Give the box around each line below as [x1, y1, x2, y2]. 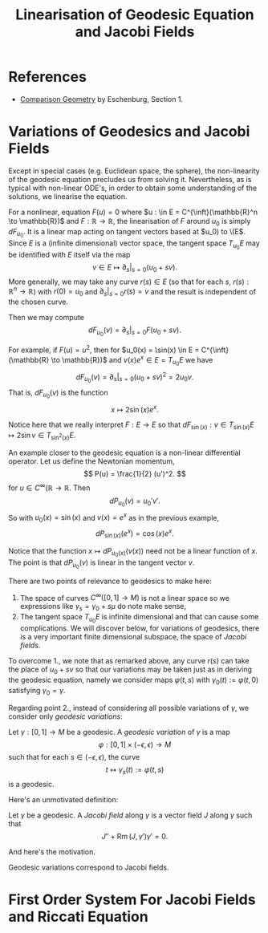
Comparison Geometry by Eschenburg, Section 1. [19, 94, 183, 103]
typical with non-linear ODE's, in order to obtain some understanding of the [8, 183, 258, 193]
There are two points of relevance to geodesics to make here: [8, 576, 213, 586]
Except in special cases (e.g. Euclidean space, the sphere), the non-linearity [8, 166, 260, 176]
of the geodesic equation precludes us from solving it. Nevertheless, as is [8, 174, 252, 184]
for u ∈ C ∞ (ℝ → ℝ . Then [8, 481, 91, 493]
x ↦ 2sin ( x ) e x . [111, 403, 159, 414]
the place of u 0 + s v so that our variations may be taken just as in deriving [8, 664, 253, 676]
